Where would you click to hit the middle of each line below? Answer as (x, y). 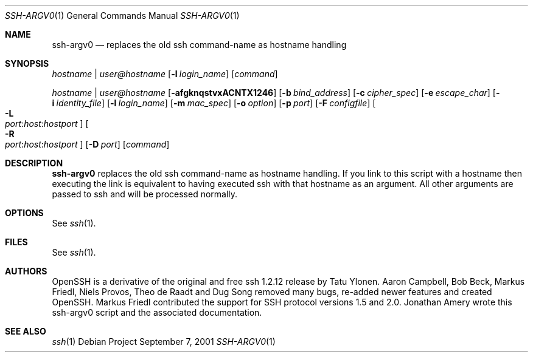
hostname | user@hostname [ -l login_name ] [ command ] (165, 74)
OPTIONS (24, 213)
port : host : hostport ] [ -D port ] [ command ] (87, 144)
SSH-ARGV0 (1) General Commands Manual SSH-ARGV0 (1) (122, 15)
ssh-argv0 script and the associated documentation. (157, 312)
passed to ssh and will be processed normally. (145, 194)
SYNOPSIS (27, 63)
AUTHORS (26, 271)
